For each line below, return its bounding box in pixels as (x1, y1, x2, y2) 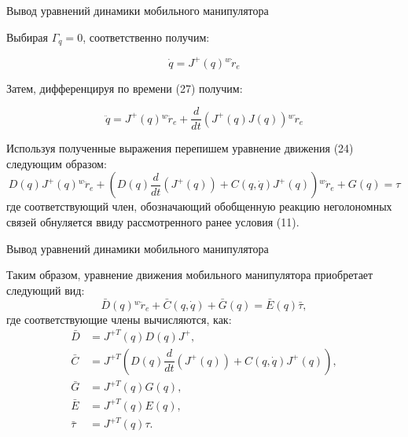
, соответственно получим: (83, 28, 210, 45)
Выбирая (6, 28, 49, 45)
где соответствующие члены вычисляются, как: (6, 310, 232, 327)
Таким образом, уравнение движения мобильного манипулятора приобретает (6, 266, 373, 283)
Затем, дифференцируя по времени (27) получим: (6, 79, 243, 96)
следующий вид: (6, 281, 85, 298)
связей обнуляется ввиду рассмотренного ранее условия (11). (6, 213, 300, 230)
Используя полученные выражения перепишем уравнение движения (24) (6, 140, 354, 156)
